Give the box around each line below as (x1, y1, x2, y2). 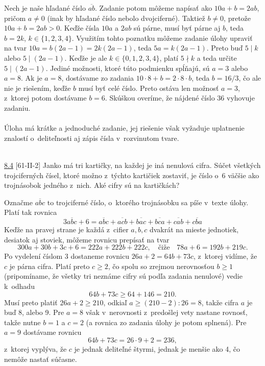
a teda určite (197, 52, 237, 63)
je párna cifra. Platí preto (9, 260, 90, 271)
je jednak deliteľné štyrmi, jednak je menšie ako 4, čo (74, 344, 240, 354)
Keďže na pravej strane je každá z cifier (4, 224, 129, 235)
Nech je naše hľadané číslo (4, 3, 86, 13)
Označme (4, 197, 33, 207)
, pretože (224, 12, 251, 23)
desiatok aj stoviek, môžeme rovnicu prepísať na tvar (4, 234, 170, 245)
